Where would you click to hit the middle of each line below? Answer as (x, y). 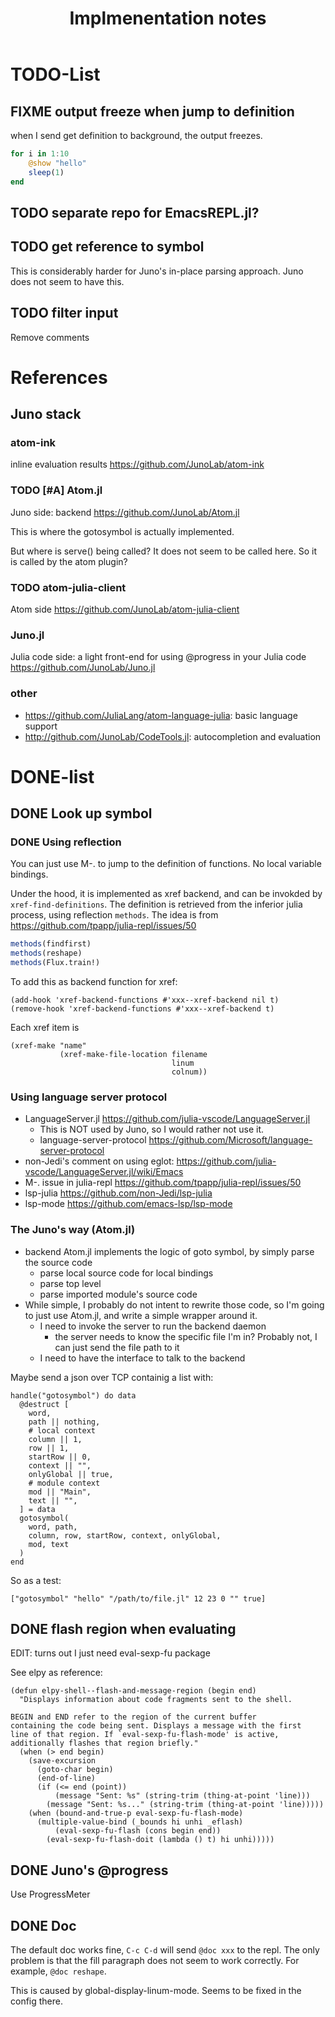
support (41, 726)
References (59, 377)
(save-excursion (62, 1761)
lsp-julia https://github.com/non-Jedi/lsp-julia (118, 1193)
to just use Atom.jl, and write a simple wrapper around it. (141, 1315)
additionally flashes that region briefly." (104, 1743)
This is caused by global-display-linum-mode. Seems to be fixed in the (156, 1991)
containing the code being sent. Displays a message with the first (156, 1726)
